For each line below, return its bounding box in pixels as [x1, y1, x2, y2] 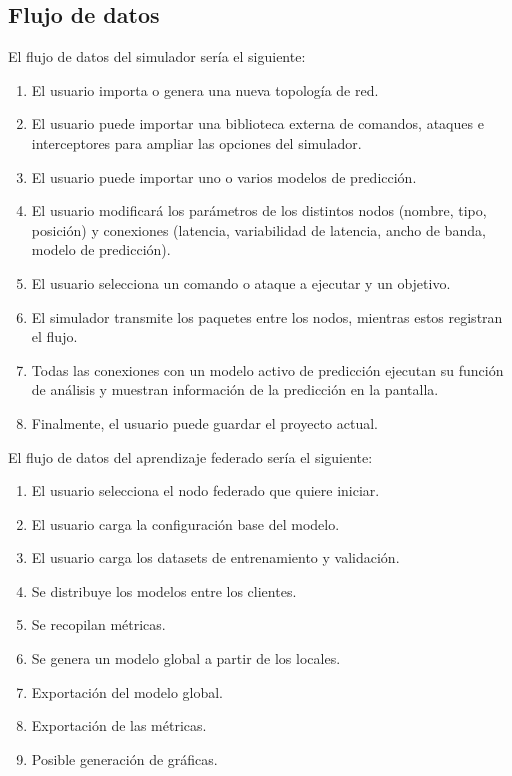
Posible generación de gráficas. [31, 748, 218, 769]
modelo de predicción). [31, 239, 171, 260]
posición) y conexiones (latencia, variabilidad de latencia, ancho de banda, [31, 219, 486, 240]
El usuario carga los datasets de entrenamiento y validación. [31, 547, 400, 568]
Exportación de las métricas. [31, 715, 207, 736]
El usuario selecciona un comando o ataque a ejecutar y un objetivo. [31, 272, 451, 293]
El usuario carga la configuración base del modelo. [31, 513, 340, 534]
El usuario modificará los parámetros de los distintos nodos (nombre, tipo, [31, 200, 487, 221]
